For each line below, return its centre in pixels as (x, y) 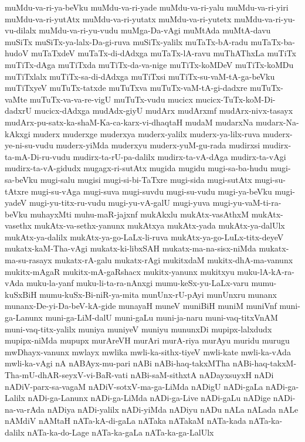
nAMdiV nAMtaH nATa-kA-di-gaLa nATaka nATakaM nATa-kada (126, 421)
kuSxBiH (21, 294)
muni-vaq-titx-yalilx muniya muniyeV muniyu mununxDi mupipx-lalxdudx (138, 329)
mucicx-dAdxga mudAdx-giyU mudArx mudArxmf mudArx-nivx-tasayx (164, 110)
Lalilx (15, 398)
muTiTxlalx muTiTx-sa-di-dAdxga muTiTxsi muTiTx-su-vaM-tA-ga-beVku (140, 76)
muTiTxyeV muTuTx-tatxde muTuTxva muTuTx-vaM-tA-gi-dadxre (126, 88)
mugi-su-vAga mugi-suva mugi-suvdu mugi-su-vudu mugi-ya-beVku (151, 191)
